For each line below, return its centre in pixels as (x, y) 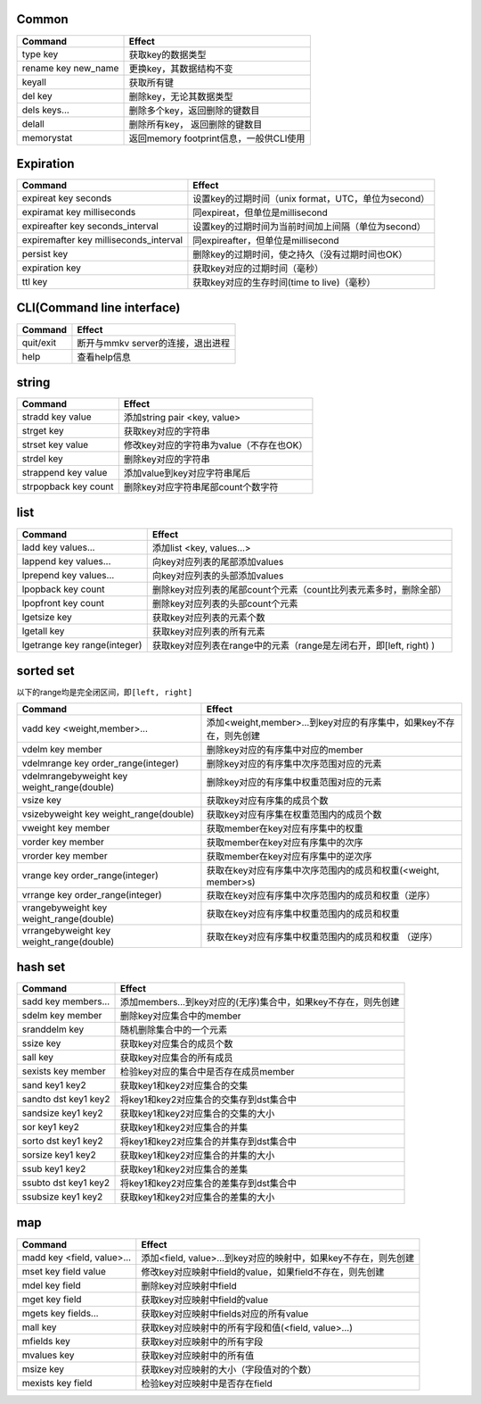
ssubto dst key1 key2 (66, 1183)
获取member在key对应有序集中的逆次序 (289, 857)
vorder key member (63, 842)
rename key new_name (70, 68)
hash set (41, 967)
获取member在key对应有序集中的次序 (285, 843)
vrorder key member (65, 856)
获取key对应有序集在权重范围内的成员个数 (294, 815)
